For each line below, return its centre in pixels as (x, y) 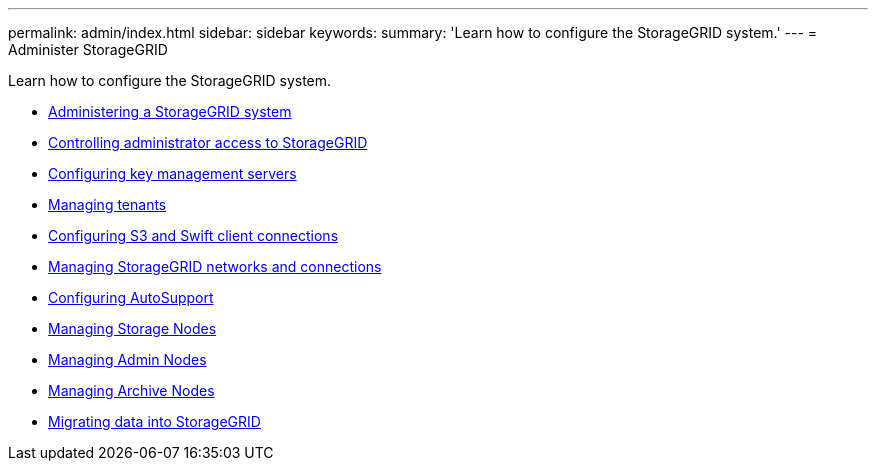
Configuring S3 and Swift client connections (193, 235)
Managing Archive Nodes (131, 390)
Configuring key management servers (172, 173)
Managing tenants (107, 204)
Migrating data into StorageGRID (154, 421)
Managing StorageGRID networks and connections (215, 266)
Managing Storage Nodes (132, 328)
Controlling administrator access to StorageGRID (208, 142)
